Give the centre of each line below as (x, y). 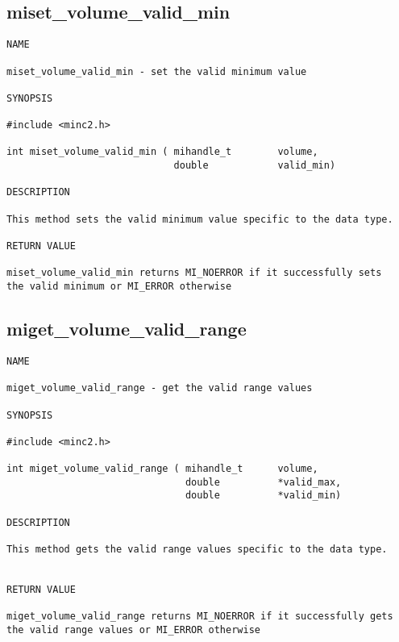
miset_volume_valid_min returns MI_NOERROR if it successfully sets (194, 273)
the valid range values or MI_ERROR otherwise (133, 630)
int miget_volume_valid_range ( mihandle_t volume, (162, 469)
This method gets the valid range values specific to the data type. (197, 550)
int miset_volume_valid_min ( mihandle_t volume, (162, 152)
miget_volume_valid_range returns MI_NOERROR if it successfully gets (200, 617)
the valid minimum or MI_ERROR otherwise (119, 287)
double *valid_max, (263, 482)
